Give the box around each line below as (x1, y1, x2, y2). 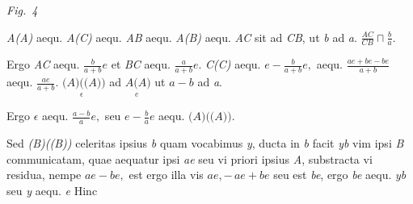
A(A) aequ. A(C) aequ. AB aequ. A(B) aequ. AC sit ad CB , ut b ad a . (6, 28, 357, 45)
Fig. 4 (6, 2, 38, 18)
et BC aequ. (111, 56, 171, 73)
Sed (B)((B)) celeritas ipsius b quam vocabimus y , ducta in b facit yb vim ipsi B (6, 135, 404, 152)
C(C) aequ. (205, 56, 261, 73)
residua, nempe (6, 166, 82, 183)
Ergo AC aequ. (6, 56, 80, 73)
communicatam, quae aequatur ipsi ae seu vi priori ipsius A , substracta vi (6, 150, 373, 167)
